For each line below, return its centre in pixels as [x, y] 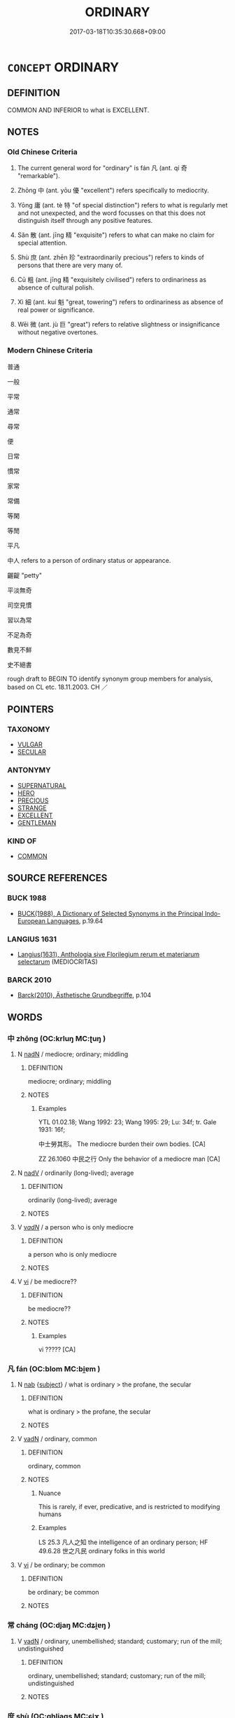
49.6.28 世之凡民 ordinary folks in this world [102, 1551]
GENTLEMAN [37, 823]
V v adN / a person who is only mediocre [76, 1227]
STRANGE [32, 807]
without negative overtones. [58, 332]
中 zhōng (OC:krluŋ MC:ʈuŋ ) [57, 1038]
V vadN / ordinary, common [57, 1439]
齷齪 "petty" [25, 575]
